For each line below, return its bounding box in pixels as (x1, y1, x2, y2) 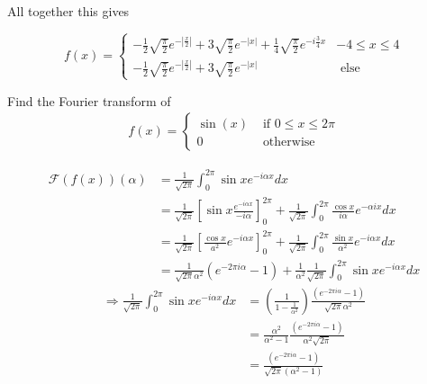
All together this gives (7, 2, 130, 20)
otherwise (262, 136, 315, 149)
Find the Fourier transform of (7, 91, 171, 110)
